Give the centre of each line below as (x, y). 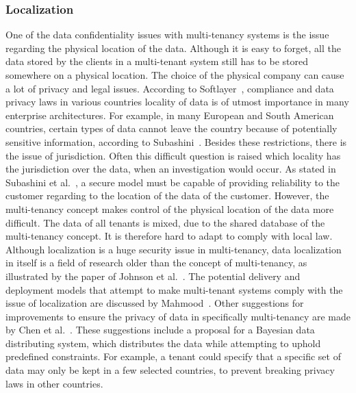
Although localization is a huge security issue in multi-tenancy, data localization (174, 249)
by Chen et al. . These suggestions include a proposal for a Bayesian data (160, 330)
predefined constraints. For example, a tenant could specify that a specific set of (173, 356)
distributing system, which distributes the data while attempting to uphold (163, 343)
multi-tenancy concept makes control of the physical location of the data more (170, 208)
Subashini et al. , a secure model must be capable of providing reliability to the (173, 182)
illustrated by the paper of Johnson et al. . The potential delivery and (153, 276)
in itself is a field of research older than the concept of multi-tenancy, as (156, 263)
